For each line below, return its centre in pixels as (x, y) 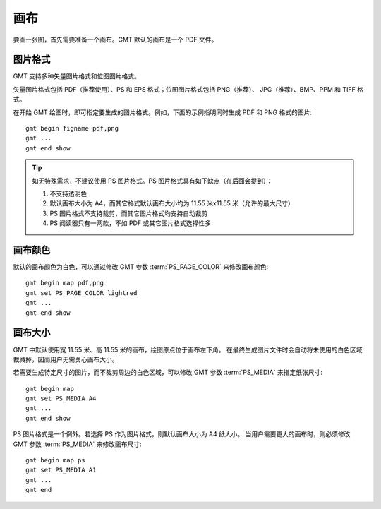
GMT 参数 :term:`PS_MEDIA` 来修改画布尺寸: (77, 444)
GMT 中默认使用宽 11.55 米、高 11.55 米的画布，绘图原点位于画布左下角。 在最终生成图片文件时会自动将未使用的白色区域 (188, 349)
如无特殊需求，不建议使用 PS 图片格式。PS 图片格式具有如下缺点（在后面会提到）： (152, 181)
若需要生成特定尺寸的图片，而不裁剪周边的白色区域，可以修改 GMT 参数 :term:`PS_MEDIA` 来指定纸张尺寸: (168, 372)
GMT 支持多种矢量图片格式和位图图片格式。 (77, 76)
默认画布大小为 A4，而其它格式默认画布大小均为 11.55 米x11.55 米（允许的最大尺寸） (172, 203)
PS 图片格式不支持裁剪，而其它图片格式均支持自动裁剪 (129, 213)
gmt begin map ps (55, 460)
